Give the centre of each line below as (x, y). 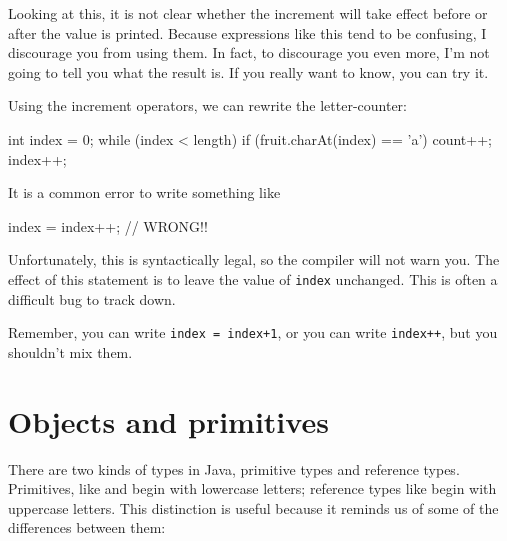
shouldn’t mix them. (70, 351)
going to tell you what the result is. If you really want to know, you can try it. (248, 71)
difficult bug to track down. (92, 298)
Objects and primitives (168, 420)
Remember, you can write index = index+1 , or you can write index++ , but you (253, 332)
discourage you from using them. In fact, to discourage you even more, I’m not (249, 52)
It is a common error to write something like (144, 192)
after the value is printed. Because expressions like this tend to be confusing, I (247, 32)
